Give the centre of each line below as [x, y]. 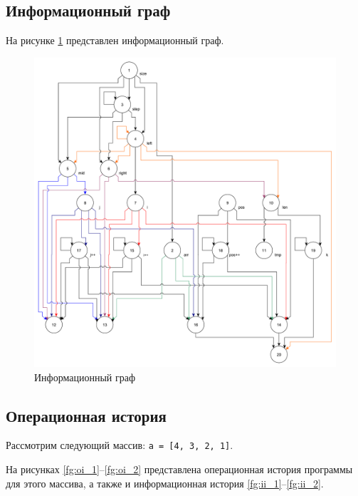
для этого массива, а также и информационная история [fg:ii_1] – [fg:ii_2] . [165, 483]
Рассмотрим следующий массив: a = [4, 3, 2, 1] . [120, 445]
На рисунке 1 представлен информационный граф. [115, 40]
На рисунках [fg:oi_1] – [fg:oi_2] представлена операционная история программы [179, 469]
